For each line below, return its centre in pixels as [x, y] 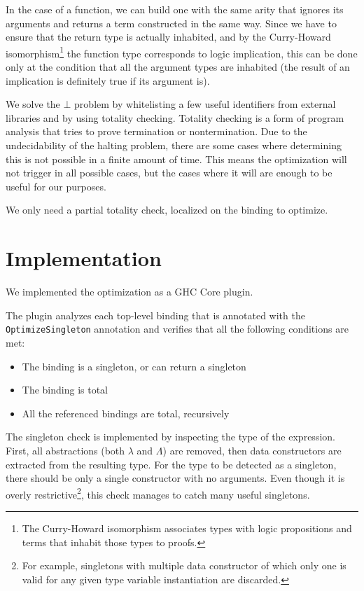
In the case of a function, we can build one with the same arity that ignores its [175, 9]
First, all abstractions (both [65, 450]
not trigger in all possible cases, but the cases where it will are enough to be [169, 173]
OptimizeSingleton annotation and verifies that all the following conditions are [177, 329]
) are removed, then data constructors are [252, 450]
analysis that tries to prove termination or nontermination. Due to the [156, 131]
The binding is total [65, 390]
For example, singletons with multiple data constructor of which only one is [184, 565]
